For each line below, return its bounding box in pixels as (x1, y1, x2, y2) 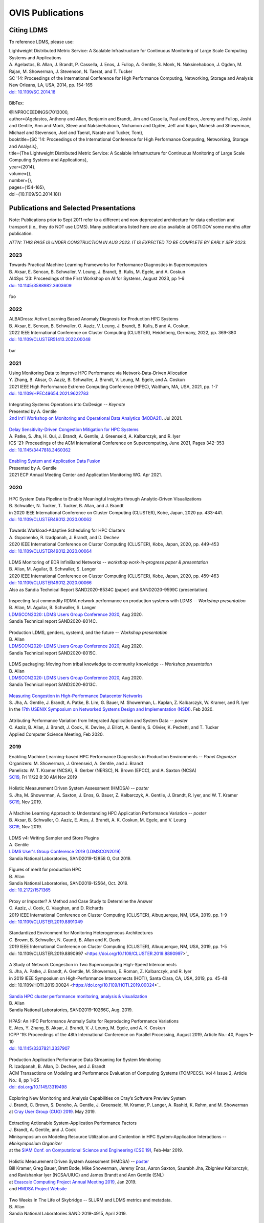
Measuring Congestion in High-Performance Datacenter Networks (9, 693, 143, 699)
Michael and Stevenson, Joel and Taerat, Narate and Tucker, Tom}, (9, 130, 144, 136)
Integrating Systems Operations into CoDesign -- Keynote (9, 402, 126, 408)
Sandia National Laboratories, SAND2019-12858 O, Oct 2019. (9, 855, 132, 861)
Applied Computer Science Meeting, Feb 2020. (9, 731, 104, 737)
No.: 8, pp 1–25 (9, 1077, 39, 1083)
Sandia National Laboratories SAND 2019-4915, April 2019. (9, 1211, 127, 1217)
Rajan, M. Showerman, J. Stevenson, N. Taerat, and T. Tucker (9, 68, 132, 74)
